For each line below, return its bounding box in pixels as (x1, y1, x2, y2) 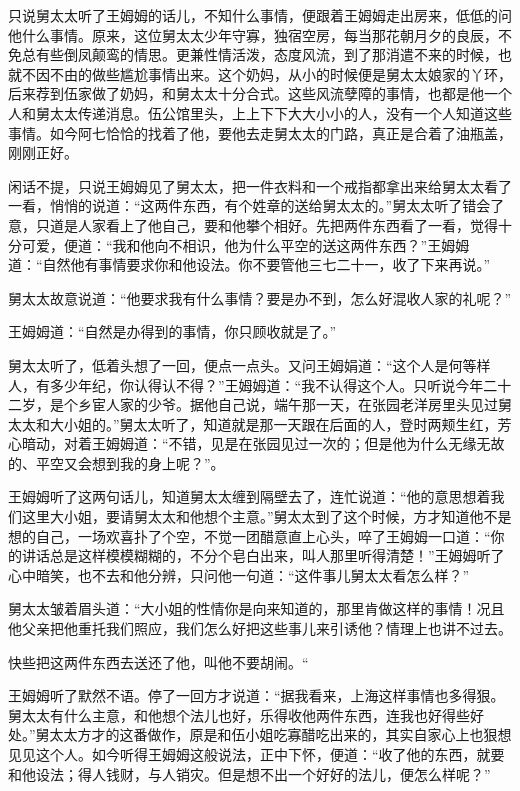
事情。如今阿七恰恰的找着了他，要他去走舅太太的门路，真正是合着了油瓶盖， (8, 122, 512, 143)
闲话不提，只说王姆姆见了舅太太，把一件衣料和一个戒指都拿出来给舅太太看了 (8, 175, 512, 196)
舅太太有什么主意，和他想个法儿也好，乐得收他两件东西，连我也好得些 (8, 704, 470, 725)
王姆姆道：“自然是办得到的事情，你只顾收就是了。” (8, 321, 337, 342)
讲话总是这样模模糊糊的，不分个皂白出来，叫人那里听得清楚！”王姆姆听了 (21, 545, 505, 566)
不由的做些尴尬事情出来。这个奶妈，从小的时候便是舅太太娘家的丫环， (49, 63, 512, 84)
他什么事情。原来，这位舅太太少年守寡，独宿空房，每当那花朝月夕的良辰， (8, 24, 498, 45)
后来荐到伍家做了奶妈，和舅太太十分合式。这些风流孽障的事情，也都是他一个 (8, 83, 512, 104)
